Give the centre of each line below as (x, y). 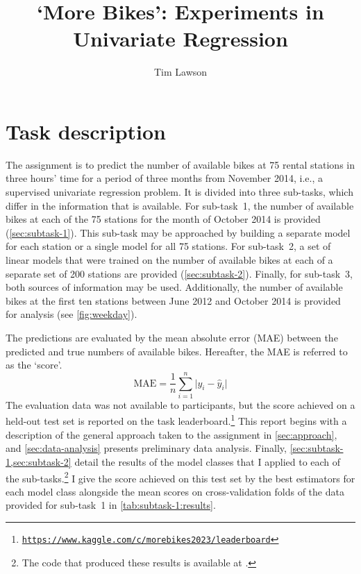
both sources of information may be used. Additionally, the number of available (174, 287)
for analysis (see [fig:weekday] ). (72, 314)
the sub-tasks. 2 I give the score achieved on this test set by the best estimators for (180, 477)
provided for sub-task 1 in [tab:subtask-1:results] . (111, 505)
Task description (86, 131)
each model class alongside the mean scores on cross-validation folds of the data (175, 491)
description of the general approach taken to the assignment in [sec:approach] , (171, 434)
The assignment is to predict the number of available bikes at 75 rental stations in (180, 164)
